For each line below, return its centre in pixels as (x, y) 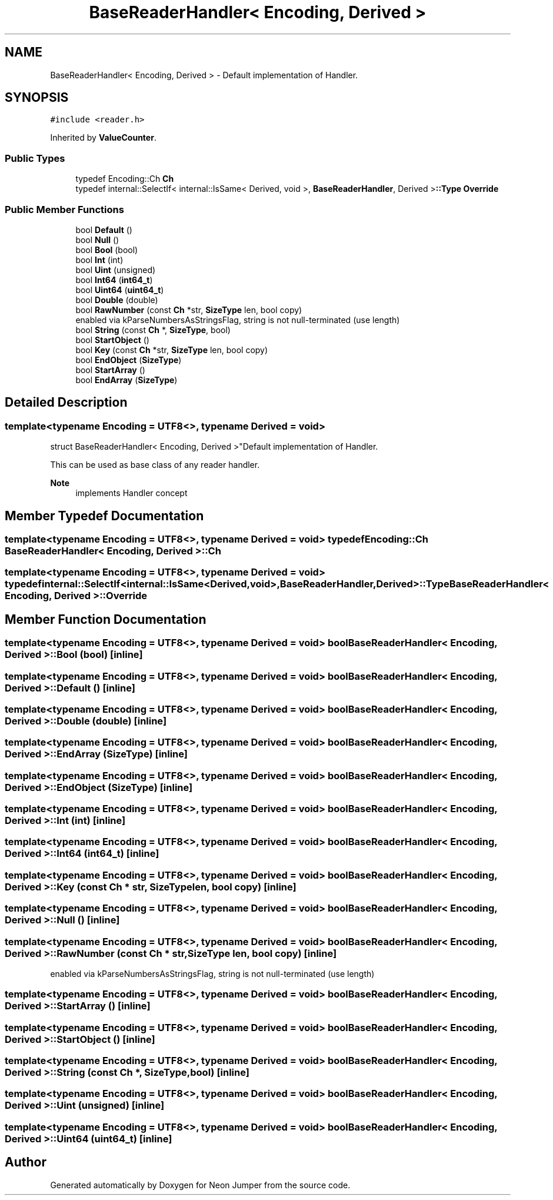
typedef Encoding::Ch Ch (125, 179)
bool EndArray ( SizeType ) (126, 380)
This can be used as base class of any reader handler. (155, 465)
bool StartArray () (110, 370)
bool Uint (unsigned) (116, 270)
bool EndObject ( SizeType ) (129, 360)
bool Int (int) (99, 260)
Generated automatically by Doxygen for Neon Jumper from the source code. (200, 1185)
